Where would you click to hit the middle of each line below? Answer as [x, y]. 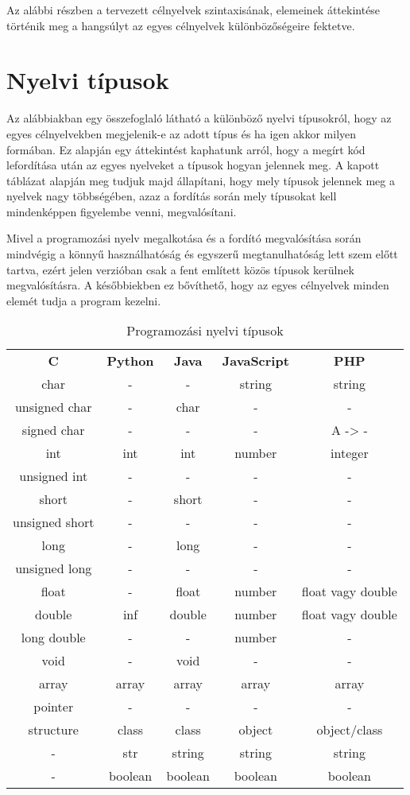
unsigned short [54, 522]
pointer [54, 707]
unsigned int [54, 476]
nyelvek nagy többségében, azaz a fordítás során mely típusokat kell [172, 196]
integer [350, 453]
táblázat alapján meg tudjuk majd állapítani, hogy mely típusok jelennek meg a [201, 180]
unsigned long [54, 568]
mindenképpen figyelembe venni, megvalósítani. [122, 211]
